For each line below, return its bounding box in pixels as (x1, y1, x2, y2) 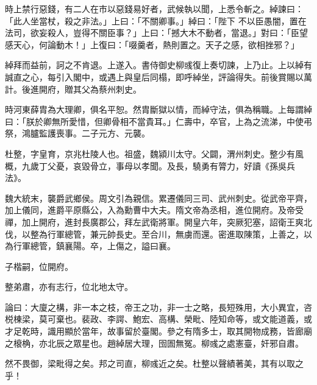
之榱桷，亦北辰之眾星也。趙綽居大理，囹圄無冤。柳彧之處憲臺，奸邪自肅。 (5, 336, 304, 349)
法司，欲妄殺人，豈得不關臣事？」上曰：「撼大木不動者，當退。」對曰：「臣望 (5, 26, 308, 39)
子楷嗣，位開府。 (5, 260, 73, 272)
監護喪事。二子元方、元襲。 (38, 127, 150, 140)
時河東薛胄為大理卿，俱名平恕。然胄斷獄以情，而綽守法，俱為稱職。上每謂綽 (5, 103, 312, 116)
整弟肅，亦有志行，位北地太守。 (5, 280, 133, 293)
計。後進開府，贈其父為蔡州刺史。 (5, 82, 141, 95)
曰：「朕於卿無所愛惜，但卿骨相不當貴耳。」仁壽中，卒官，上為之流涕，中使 (5, 115, 304, 127)
